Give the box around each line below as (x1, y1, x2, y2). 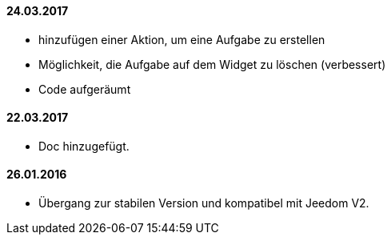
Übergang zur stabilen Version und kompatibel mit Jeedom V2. (38, 196, 369, 211)
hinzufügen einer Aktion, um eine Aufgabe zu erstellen (38, 32, 325, 46)
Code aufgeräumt (38, 82, 131, 96)
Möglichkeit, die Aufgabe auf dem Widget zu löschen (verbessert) (38, 57, 386, 71)
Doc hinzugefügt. (38, 139, 130, 153)
